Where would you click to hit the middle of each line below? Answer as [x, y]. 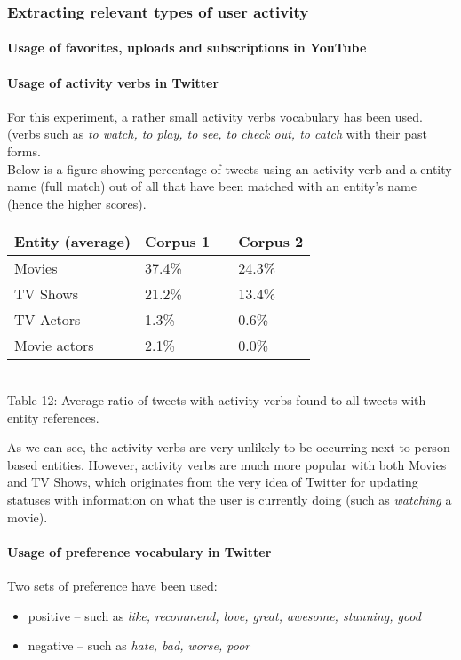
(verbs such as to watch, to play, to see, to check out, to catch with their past [217, 134]
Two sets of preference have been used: [112, 585]
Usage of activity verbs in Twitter [113, 82]
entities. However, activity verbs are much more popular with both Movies [244, 464]
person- [434, 447]
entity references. [53, 417]
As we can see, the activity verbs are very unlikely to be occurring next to [209, 447]
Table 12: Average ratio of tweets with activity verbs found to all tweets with [217, 399]
